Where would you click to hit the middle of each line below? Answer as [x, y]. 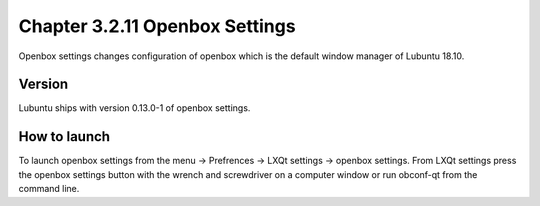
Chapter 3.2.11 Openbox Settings [157, 26]
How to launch [64, 136]
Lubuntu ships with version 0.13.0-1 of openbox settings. [134, 108]
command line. [49, 189]
